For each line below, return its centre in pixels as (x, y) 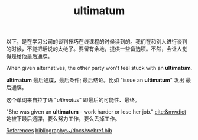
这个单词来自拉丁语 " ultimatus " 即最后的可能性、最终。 (73, 100)
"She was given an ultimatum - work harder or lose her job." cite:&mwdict (96, 112)
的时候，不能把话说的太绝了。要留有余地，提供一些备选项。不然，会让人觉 (97, 49)
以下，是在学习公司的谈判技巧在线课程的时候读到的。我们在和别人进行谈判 (97, 42)
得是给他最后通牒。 (30, 56)
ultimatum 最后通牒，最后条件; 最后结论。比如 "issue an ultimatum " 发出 (95, 80)
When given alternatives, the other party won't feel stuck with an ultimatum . (99, 68)
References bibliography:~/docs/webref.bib (59, 131)
